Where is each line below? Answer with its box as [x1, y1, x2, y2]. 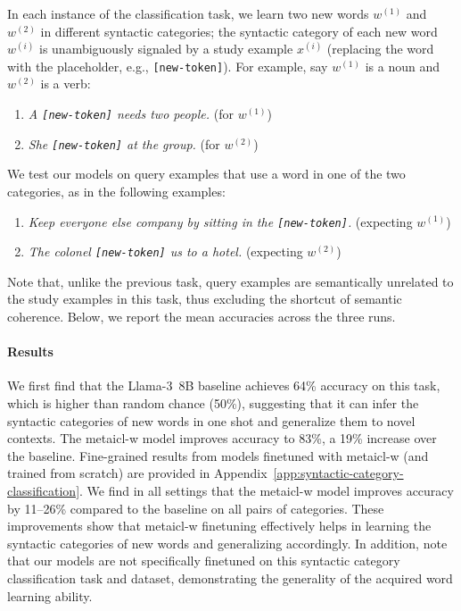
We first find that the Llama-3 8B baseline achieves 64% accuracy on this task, [7, 376, 440, 395]
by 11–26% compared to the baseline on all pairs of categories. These [7, 498, 384, 517]
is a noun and [365, 56, 440, 75]
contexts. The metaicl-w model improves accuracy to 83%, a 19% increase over [7, 429, 437, 448]
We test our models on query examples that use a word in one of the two [7, 164, 406, 183]
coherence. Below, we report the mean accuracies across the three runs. [7, 307, 396, 326]
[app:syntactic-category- [273, 464, 404, 482]
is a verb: [40, 74, 91, 93]
